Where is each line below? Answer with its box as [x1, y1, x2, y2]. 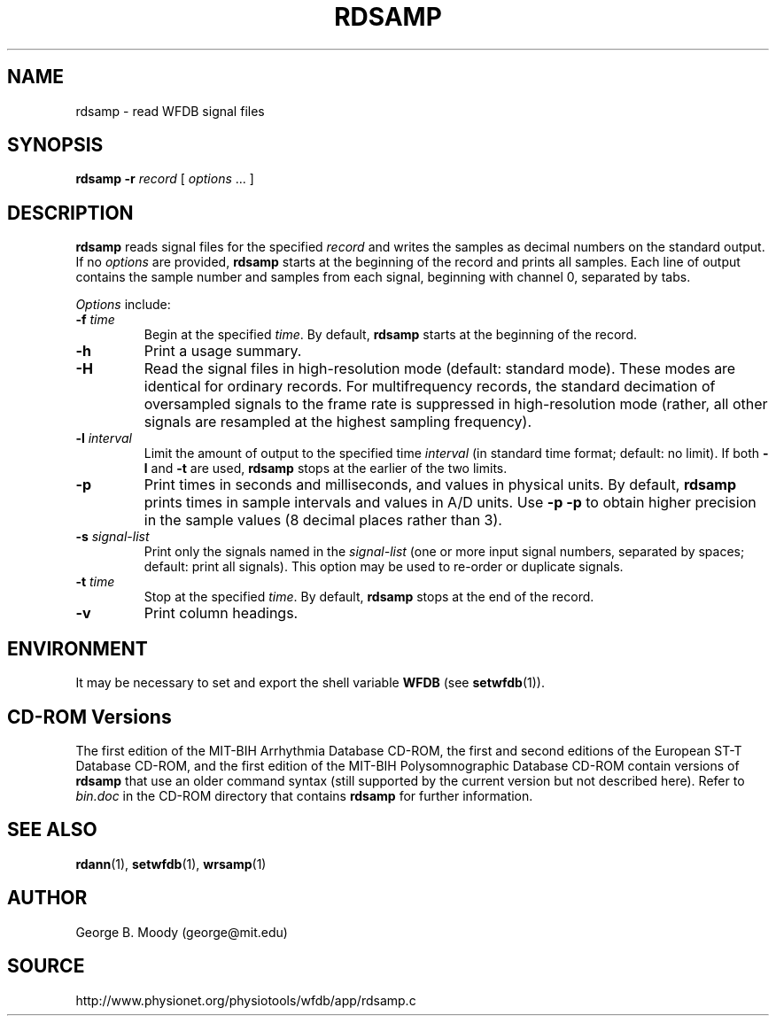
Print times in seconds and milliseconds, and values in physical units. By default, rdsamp [144, 476, 737, 494]
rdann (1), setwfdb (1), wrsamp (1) [75, 856, 267, 872]
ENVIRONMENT [7, 637, 148, 660]
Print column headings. [144, 604, 299, 623]
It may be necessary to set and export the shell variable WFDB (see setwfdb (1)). [75, 675, 545, 691]
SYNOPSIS [7, 134, 104, 157]
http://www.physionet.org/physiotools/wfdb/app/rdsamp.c [75, 992, 416, 1008]
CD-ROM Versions [7, 705, 172, 728]
